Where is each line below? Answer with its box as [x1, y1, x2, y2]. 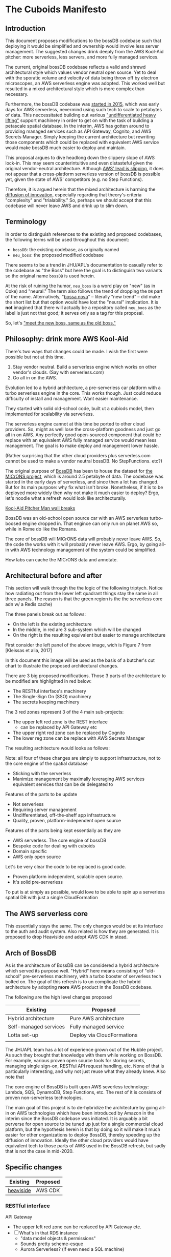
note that [5, 1074, 25, 1080]
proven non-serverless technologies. [5, 1094, 83, 1101]
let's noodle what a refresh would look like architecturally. [5, 495, 127, 501]
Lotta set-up [8, 1031, 39, 1039]
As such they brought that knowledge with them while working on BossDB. [5, 1052, 162, 1058]
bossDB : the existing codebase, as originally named [12, 246, 119, 252]
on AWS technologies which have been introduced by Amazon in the [10, 1110, 155, 1116]
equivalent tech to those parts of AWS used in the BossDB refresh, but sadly [5, 1143, 166, 1149]
